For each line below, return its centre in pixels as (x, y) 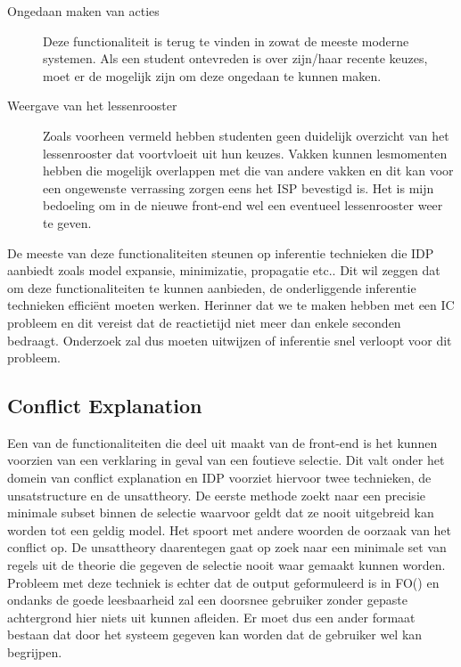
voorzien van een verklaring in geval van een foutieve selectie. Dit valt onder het (226, 460)
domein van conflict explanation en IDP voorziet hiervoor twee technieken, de (219, 478)
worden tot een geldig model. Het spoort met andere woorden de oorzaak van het (230, 529)
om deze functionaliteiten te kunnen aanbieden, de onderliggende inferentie (212, 287)
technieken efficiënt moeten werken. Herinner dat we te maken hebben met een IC (231, 305)
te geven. (67, 222)
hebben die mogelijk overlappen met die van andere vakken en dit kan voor (248, 171)
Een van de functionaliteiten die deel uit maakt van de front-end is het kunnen (222, 442)
